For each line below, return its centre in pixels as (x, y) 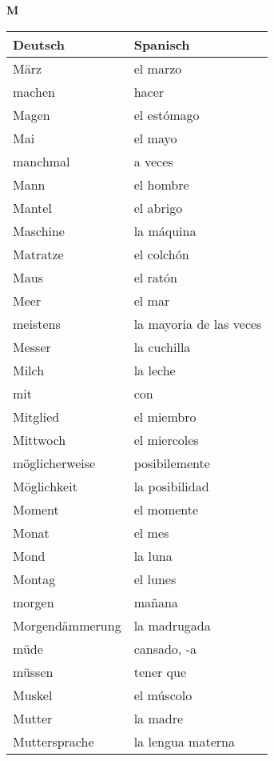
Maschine (39, 230)
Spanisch (162, 44)
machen (34, 91)
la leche (155, 370)
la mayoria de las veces (198, 323)
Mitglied (36, 416)
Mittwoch (40, 439)
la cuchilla (162, 346)
